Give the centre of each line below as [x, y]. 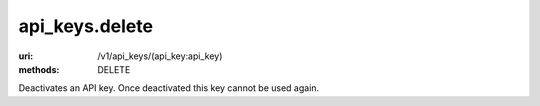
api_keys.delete [86, 26]
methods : [39, 69]
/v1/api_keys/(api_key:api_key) [160, 56]
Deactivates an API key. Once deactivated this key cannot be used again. [169, 88]
